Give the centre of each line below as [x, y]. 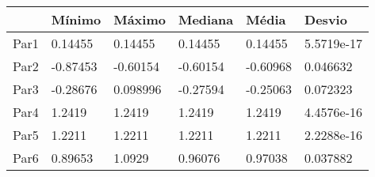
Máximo [140, 19]
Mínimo [76, 19]
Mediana [206, 19]
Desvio [326, 19]
